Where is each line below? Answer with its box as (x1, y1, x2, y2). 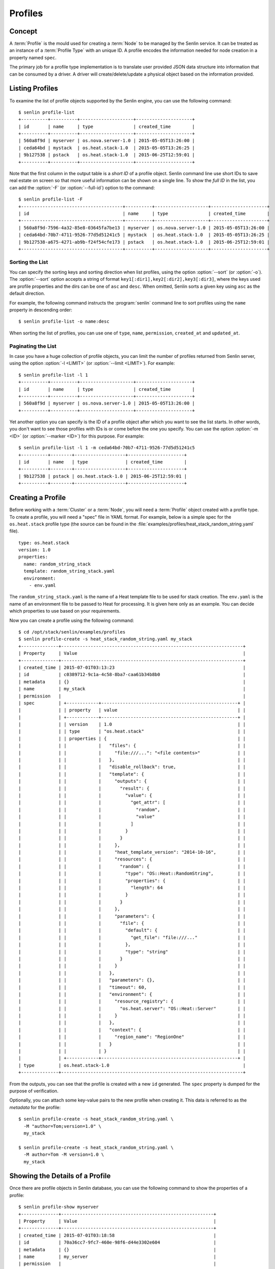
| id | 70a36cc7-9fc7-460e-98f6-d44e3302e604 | (18, 1240, 217, 1246)
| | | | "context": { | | (18, 1027, 246, 1032)
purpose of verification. (9, 1088, 59, 1094)
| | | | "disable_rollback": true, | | (18, 764, 246, 770)
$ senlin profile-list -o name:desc (18, 319, 110, 324)
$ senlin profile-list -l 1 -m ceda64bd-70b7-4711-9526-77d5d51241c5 (18, 445, 195, 451)
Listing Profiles (9, 84, 58, 93)
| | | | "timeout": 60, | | (18, 984, 246, 990)
